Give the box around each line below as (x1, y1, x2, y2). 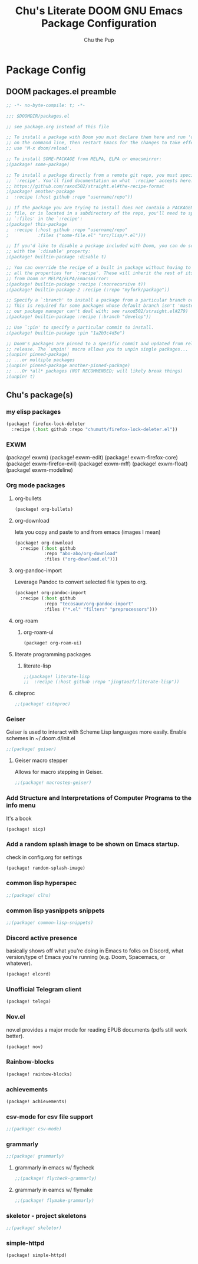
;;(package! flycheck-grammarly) (14, 1175, 97, 1182)
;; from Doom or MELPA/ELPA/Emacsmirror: (6, 276, 110, 281)
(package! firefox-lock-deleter (6, 421, 85, 427)
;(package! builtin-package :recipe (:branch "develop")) (6, 314, 151, 320)
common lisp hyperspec (6, 879, 77, 887)
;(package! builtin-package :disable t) (6, 254, 107, 260)
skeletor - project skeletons (6, 1211, 87, 1220)
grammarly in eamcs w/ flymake (14, 1186, 93, 1193)
